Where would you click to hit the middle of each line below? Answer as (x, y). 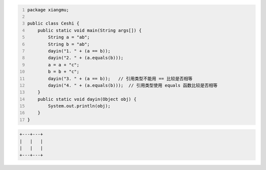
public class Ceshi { (53, 24)
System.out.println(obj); (79, 106)
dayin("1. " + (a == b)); (79, 51)
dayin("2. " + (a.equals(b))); (86, 58)
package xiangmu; (48, 10)
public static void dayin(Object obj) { (87, 99)
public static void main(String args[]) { (90, 30)
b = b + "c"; (64, 72)
